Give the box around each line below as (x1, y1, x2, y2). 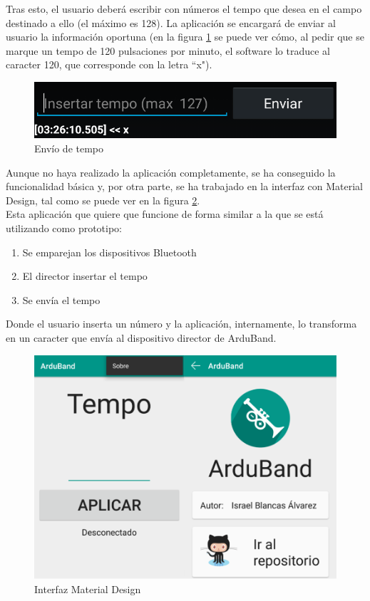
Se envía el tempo (22, 292, 101, 307)
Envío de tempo (34, 141, 104, 156)
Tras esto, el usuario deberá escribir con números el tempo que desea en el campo (6, 1, 362, 16)
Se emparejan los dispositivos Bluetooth (22, 244, 197, 259)
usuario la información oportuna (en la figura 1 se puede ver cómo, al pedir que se (6, 29, 364, 44)
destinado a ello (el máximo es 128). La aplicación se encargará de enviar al (6, 15, 336, 30)
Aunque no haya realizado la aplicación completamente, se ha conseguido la (6, 164, 336, 179)
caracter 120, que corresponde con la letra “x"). (6, 57, 212, 72)
